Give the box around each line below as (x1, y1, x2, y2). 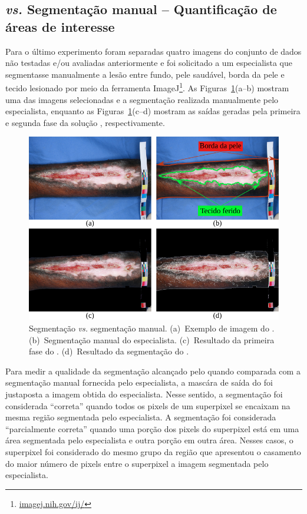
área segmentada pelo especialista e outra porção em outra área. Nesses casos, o (5, 434, 293, 446)
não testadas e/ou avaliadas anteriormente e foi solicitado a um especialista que (5, 57, 292, 69)
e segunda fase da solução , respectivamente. (5, 116, 165, 128)
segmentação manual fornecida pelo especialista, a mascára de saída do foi (5, 376, 273, 389)
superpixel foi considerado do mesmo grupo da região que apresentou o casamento (5, 445, 301, 457)
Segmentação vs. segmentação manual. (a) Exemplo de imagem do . (29, 322, 275, 334)
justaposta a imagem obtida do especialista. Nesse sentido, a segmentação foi (5, 388, 283, 400)
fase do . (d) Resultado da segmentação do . (29, 345, 189, 357)
